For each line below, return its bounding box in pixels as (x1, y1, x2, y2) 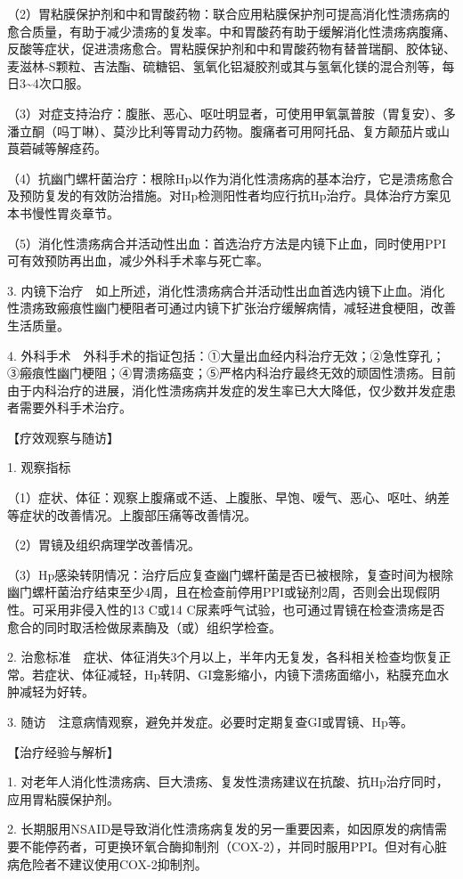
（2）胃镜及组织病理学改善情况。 (7, 535, 200, 554)
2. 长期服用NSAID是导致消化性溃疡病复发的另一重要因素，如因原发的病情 (7, 819, 435, 838)
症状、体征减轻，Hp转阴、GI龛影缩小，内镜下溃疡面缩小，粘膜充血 (44, 664, 437, 683)
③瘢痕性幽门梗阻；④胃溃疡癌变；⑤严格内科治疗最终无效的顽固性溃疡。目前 (7, 363, 456, 382)
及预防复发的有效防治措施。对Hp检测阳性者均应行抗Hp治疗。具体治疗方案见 (7, 186, 451, 205)
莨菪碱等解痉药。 (7, 139, 107, 158)
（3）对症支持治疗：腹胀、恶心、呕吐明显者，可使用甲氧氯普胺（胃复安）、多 (7, 103, 456, 122)
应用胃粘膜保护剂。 (7, 789, 119, 808)
